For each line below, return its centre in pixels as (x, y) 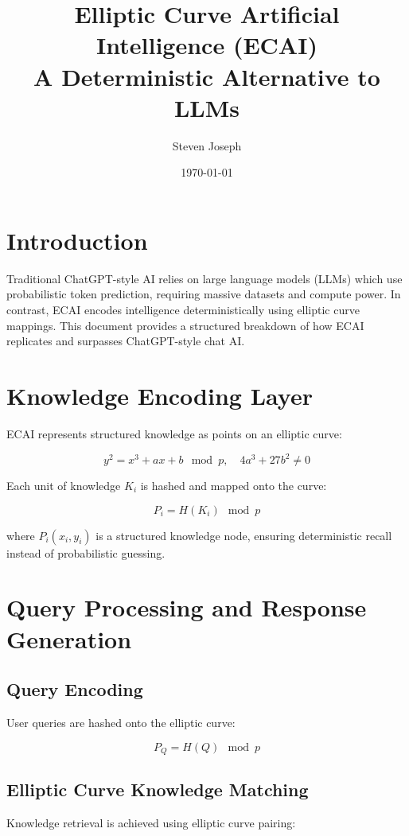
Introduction (77, 240)
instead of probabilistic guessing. (86, 552)
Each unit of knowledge (64, 485)
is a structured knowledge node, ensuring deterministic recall (244, 535)
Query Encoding (75, 689)
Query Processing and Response (187, 607)
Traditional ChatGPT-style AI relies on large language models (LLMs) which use (204, 278)
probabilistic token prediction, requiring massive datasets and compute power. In (204, 294)
